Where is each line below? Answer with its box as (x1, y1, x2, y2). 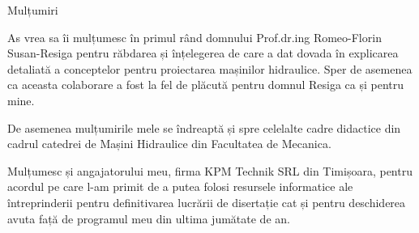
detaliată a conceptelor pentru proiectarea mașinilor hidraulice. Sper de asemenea (7, 60, 413, 77)
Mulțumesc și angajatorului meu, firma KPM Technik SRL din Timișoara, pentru (7, 162, 413, 179)
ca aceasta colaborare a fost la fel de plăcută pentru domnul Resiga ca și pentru (7, 76, 404, 93)
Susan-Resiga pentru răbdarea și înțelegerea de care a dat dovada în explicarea (7, 44, 399, 61)
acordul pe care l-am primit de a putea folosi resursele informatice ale (7, 178, 353, 195)
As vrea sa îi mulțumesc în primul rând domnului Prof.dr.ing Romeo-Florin (7, 28, 382, 45)
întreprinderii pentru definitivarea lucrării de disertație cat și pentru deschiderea (7, 193, 406, 210)
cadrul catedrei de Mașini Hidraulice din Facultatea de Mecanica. (7, 135, 331, 152)
